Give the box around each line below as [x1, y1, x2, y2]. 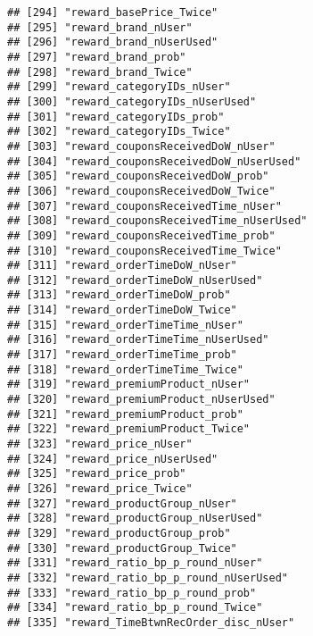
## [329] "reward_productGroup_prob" [7, 526, 231, 540]
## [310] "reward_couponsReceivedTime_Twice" [7, 244, 282, 257]
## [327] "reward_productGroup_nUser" [7, 497, 237, 510]
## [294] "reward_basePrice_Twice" [7, 6, 218, 19]
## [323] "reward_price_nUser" [7, 438, 193, 451]
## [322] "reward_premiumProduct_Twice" [7, 423, 251, 436]
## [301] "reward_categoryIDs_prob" [7, 110, 225, 123]
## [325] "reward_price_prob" [7, 467, 186, 481]
